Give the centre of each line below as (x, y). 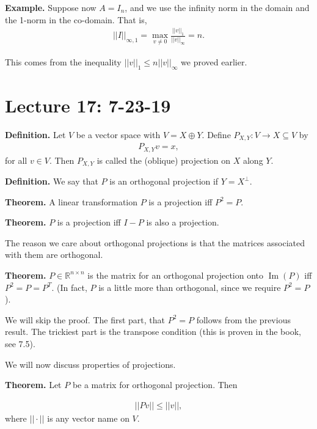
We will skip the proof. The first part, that (85, 319)
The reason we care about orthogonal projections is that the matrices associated (155, 242)
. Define (216, 134)
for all (16, 160)
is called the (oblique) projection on (164, 160)
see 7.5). (20, 343)
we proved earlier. (214, 61)
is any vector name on (88, 418)
